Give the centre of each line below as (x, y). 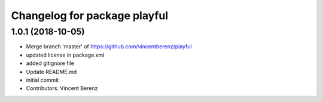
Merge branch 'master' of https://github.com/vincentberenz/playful (109, 47)
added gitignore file (50, 63)
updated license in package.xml (65, 55)
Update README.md (51, 72)
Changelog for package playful (90, 16)
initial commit (42, 80)
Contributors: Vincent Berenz (62, 88)
